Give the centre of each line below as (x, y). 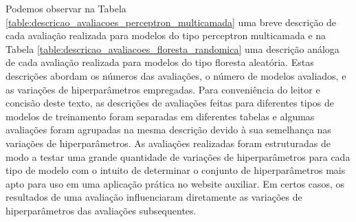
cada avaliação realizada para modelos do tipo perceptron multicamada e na (166, 35)
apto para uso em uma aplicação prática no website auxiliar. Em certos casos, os (175, 183)
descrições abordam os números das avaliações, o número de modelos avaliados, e (176, 75)
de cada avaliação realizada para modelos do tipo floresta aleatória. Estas (160, 62)
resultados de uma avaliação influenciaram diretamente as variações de (154, 197)
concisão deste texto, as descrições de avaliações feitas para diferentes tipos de (170, 103)
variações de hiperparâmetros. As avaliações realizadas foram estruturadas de (168, 143)
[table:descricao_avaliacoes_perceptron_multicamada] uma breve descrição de (171, 22)
